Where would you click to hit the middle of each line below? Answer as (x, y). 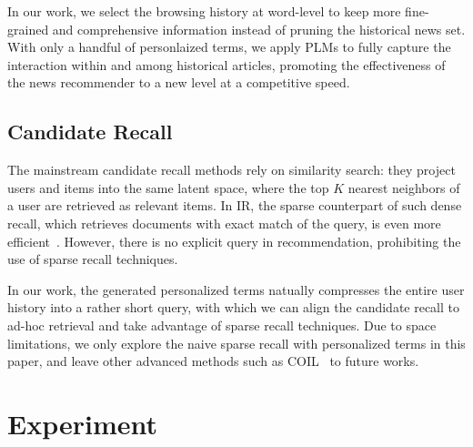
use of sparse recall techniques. (93, 259)
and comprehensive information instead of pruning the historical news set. (259, 29)
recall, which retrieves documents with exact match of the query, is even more (224, 223)
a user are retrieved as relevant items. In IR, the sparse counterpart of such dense (235, 205)
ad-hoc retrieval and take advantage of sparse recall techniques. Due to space (222, 325)
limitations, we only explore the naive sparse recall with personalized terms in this (236, 343)
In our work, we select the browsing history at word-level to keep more (204, 11)
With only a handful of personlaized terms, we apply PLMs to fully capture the (229, 47)
